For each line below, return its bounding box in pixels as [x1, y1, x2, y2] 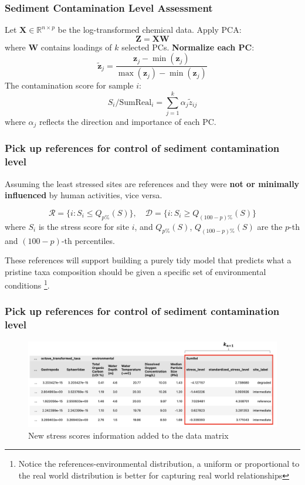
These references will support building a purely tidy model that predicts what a [5, 254, 292, 266]
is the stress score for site [38, 220, 130, 232]
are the [257, 220, 283, 232]
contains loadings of [40, 40, 112, 53]
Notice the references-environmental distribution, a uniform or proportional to [18, 457, 300, 470]
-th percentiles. [61, 234, 115, 246]
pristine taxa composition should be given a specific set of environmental [5, 265, 266, 277]
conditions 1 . [5, 277, 50, 291]
